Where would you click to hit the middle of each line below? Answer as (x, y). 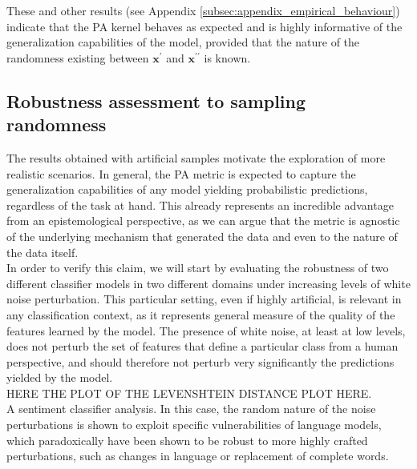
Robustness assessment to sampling (156, 100)
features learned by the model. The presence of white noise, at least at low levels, (206, 330)
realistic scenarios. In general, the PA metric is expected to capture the (181, 173)
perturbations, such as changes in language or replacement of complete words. (198, 456)
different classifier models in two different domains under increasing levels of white (208, 283)
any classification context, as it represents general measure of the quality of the (201, 314)
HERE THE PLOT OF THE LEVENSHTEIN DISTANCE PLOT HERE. (189, 393)
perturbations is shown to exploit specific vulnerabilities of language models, (194, 425)
